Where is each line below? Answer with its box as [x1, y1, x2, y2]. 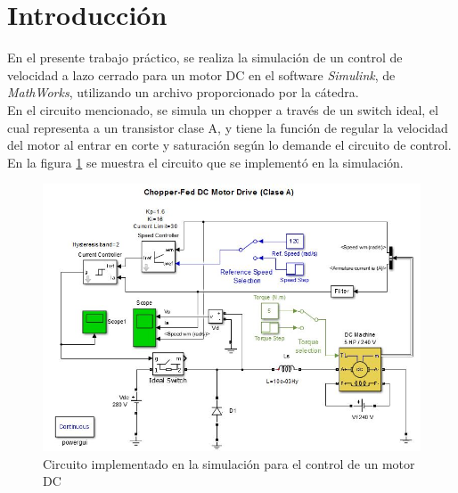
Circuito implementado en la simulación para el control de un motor [43, 454, 415, 472]
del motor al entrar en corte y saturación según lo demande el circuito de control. [7, 136, 452, 154]
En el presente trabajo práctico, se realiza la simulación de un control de [7, 48, 403, 67]
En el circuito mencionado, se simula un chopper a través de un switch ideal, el [7, 100, 438, 119]
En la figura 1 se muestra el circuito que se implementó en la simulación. [7, 152, 404, 171]
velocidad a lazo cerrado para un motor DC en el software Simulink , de [7, 65, 396, 84]
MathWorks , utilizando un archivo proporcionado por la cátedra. [7, 83, 359, 102]
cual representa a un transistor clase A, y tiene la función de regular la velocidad [7, 118, 448, 136]
